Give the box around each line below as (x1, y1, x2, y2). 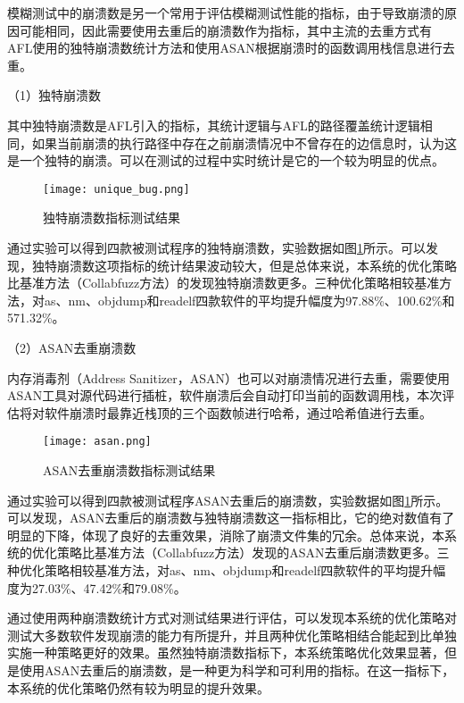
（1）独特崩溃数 (7, 86, 101, 105)
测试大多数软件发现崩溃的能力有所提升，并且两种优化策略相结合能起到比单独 (7, 625, 457, 644)
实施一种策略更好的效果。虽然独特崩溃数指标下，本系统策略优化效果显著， (7, 643, 444, 662)
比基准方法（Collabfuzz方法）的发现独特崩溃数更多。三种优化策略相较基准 (7, 273, 440, 292)
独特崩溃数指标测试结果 (43, 208, 180, 227)
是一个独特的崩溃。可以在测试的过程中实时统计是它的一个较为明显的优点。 (7, 151, 444, 170)
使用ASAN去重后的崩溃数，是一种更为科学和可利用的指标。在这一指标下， (19, 660, 455, 679)
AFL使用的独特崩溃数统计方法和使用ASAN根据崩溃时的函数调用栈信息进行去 (7, 38, 455, 57)
